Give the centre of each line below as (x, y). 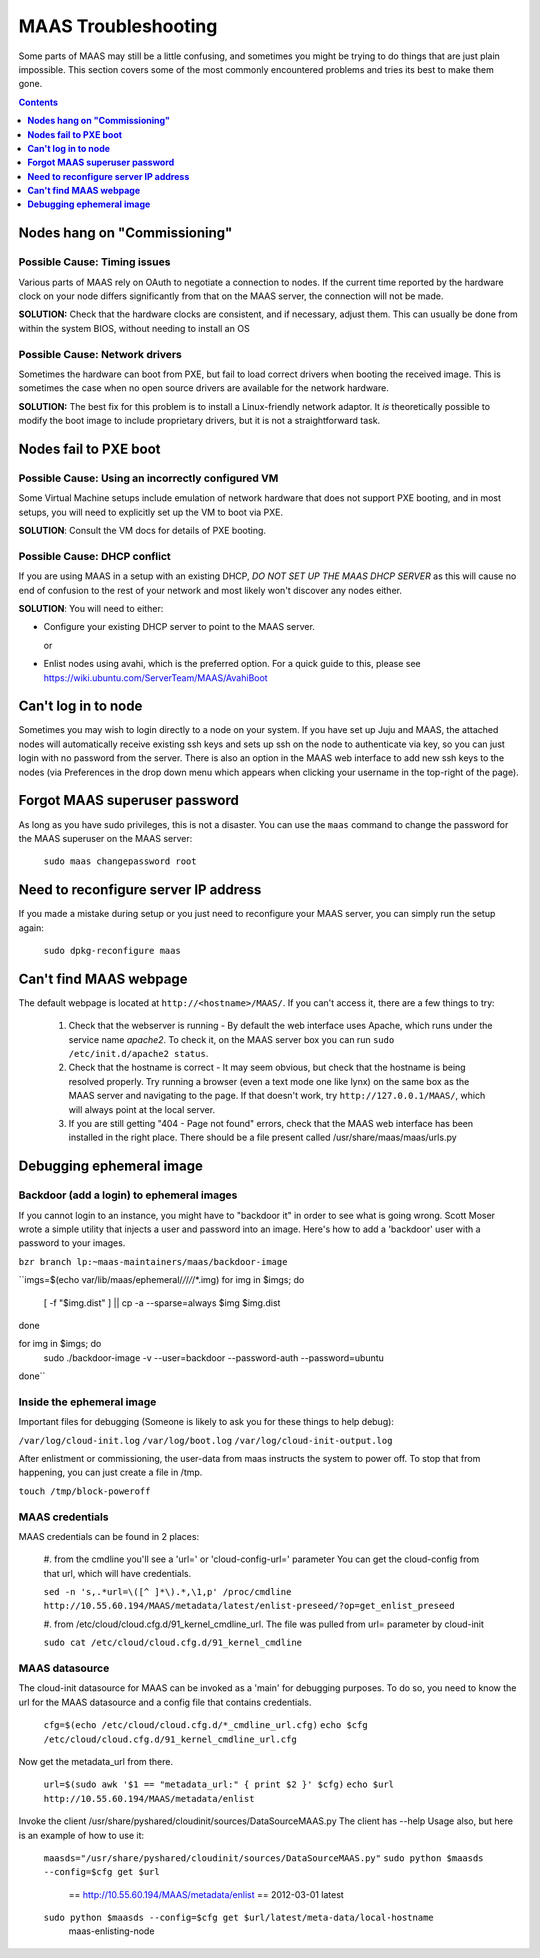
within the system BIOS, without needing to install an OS (134, 328)
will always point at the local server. (141, 1109)
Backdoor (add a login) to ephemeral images (128, 1195)
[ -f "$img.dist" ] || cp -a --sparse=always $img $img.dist (162, 1302)
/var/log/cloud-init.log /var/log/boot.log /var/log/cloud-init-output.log (205, 1440)
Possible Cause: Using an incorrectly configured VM (148, 478)
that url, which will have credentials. (117, 1573)
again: (31, 927)
